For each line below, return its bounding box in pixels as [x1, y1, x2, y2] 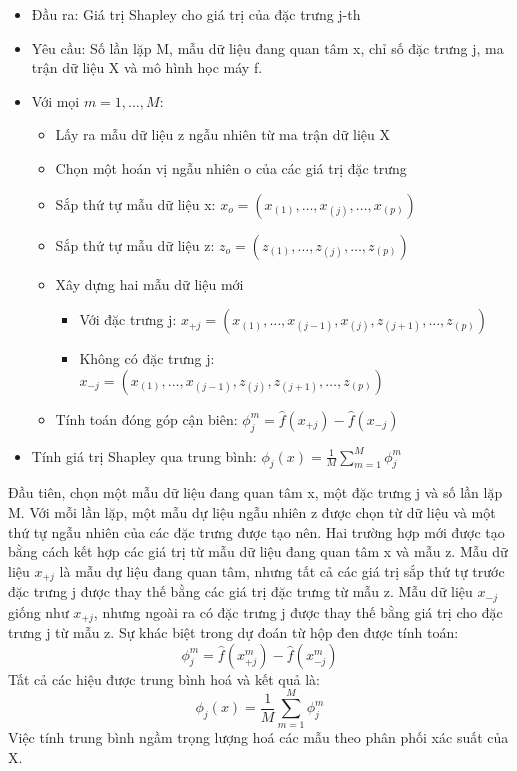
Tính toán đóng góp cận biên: [55, 408, 238, 429]
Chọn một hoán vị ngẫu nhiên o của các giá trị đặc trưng [55, 157, 407, 178]
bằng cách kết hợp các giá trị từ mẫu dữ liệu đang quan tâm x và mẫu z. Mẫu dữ [8, 541, 508, 562]
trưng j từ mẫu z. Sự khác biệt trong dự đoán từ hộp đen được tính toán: [8, 622, 459, 643]
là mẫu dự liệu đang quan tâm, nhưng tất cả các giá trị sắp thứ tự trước [59, 560, 505, 581]
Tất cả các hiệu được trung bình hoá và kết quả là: [8, 668, 320, 689]
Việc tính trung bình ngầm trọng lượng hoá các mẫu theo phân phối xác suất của [8, 727, 509, 748]
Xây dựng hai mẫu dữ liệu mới [55, 273, 244, 294]
